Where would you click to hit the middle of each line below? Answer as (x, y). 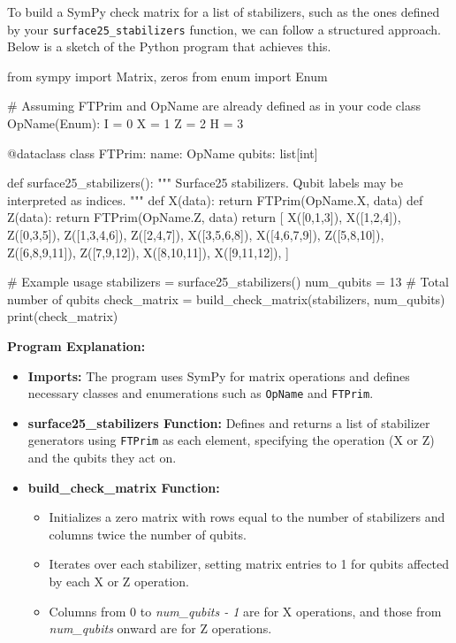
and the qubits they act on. (102, 458)
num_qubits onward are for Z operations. (160, 628)
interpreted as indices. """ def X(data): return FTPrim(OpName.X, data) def (215, 199)
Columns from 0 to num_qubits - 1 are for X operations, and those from (245, 611)
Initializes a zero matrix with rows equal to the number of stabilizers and (247, 517)
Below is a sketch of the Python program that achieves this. (169, 46)
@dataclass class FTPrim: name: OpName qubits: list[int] (163, 153)
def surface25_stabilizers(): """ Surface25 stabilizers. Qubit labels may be (205, 183)
